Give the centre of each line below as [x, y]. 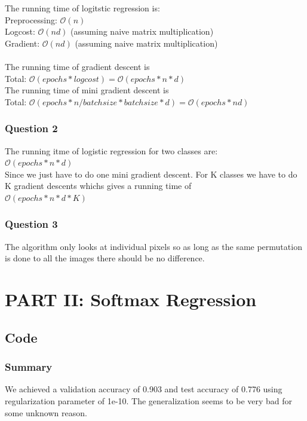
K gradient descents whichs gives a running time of [98, 186]
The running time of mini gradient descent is [87, 90]
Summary [29, 367]
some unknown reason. [46, 412]
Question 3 [31, 224]
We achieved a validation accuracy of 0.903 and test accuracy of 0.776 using [144, 389]
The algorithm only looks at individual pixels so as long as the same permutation [153, 246]
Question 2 [31, 128]
